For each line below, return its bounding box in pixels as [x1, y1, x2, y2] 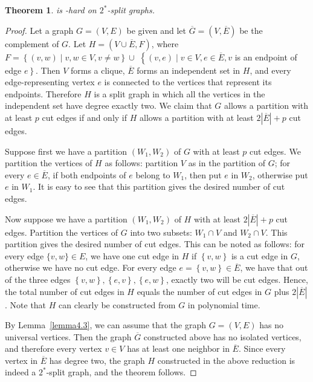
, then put [184, 168, 222, 181]
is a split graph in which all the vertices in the [94, 87, 265, 100]
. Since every [238, 342, 286, 355]
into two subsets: [130, 225, 192, 238]
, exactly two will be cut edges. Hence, [166, 273, 308, 285]
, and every [250, 63, 291, 76]
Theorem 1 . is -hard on [5, 4, 97, 16]
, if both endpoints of [47, 168, 126, 181]
